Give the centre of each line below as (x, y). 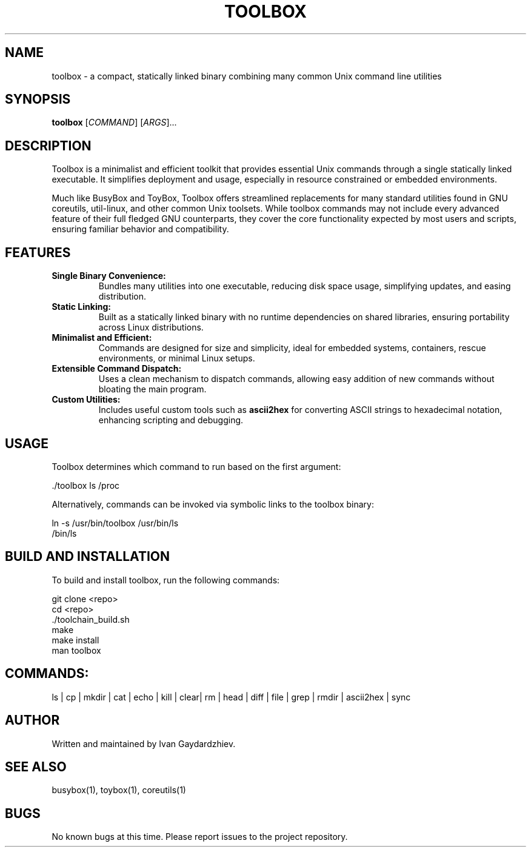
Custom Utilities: (86, 400)
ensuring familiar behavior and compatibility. (140, 229)
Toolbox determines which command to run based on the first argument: (196, 466)
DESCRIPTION (48, 146)
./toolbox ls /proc (86, 485)
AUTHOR (32, 720)
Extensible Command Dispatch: (117, 369)
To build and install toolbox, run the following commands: (166, 580)
